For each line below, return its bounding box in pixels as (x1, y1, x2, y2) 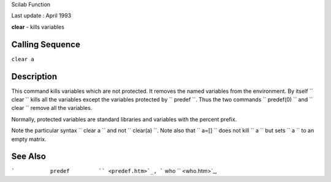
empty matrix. (11, 135, 47, 143)
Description (11, 71, 58, 82)
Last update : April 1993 (11, 12, 72, 20)
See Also (11, 151, 46, 162)
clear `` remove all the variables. (11, 104, 93, 112)
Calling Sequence (11, 39, 81, 49)
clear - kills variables (11, 23, 64, 31)
